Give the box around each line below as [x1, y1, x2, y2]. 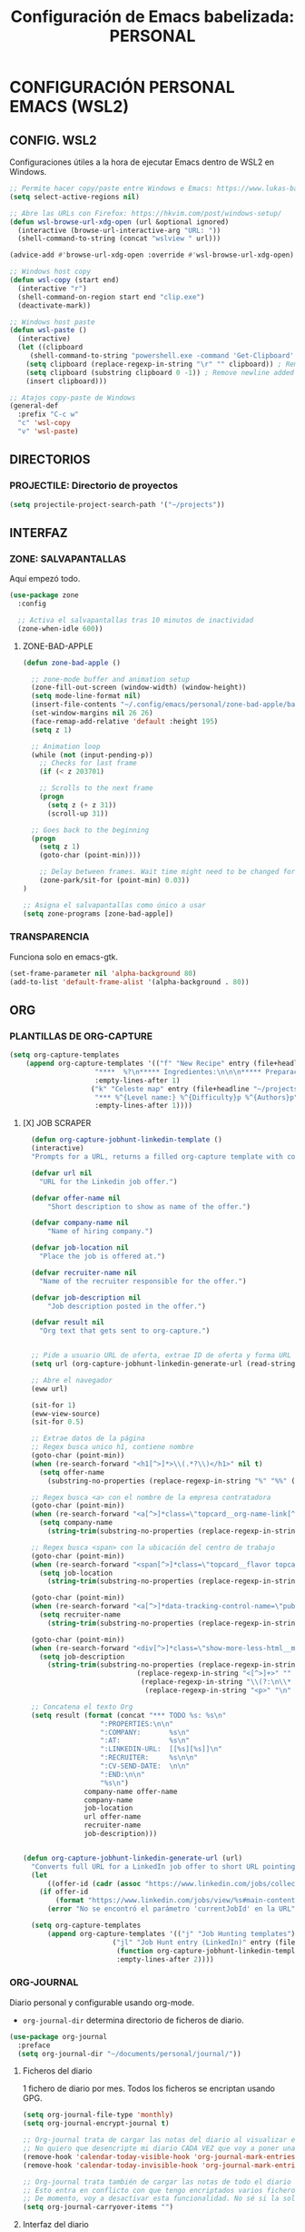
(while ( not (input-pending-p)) [31, 750, 153, 759]
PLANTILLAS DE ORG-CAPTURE [9, 1030, 153, 1042]
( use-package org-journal [9, 2032, 107, 2041]
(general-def [9, 401, 59, 411]
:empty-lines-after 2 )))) [116, 1954, 215, 1963]
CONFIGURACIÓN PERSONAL [9, 77, 236, 97]
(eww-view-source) [31, 1409, 101, 1418]
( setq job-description [39, 1652, 125, 1661]
